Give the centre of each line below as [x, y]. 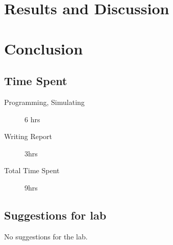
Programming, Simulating [44, 102]
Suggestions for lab [55, 215]
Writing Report [28, 136]
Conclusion [44, 48]
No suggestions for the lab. [46, 236]
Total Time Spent [32, 170]
